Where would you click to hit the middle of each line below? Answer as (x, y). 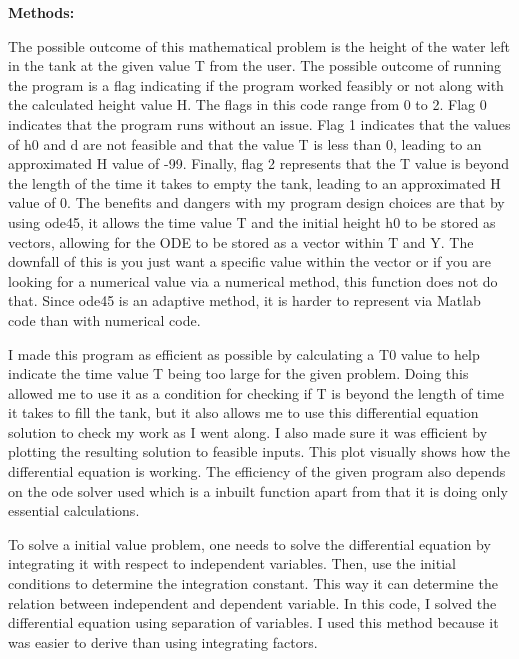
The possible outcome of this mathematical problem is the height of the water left (259, 45)
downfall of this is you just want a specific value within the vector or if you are (250, 261)
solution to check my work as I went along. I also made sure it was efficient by (248, 431)
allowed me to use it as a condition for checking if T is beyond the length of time (256, 392)
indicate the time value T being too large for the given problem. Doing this (238, 373)
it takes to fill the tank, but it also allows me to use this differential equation (243, 412)
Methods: (41, 12)
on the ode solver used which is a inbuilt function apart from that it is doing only (258, 490)
